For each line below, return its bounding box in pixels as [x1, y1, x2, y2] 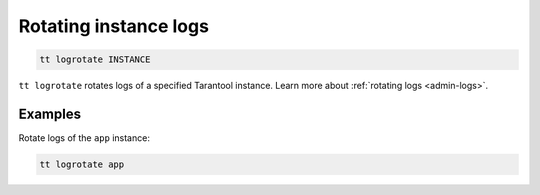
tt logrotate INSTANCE [39, 54, 151, 65]
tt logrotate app [39, 159, 125, 170]
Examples [18, 105, 82, 122]
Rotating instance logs [18, 15, 210, 37]
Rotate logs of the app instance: [18, 132, 150, 144]
